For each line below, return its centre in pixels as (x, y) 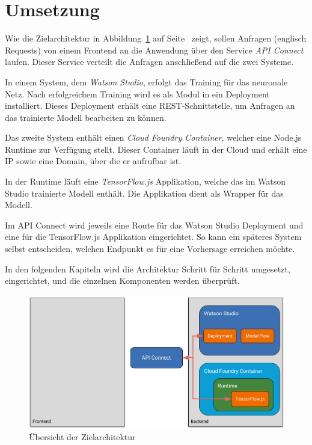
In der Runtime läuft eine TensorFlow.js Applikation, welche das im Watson (145, 181)
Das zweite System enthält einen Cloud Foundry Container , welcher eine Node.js (153, 137)
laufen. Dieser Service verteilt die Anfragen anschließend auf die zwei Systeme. (149, 62)
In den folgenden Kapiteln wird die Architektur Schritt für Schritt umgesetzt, (148, 269)
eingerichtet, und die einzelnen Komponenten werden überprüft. (122, 281)
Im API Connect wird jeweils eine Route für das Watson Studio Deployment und (154, 225)
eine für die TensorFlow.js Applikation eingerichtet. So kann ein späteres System (153, 237)
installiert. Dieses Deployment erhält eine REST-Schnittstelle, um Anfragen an (150, 106)
